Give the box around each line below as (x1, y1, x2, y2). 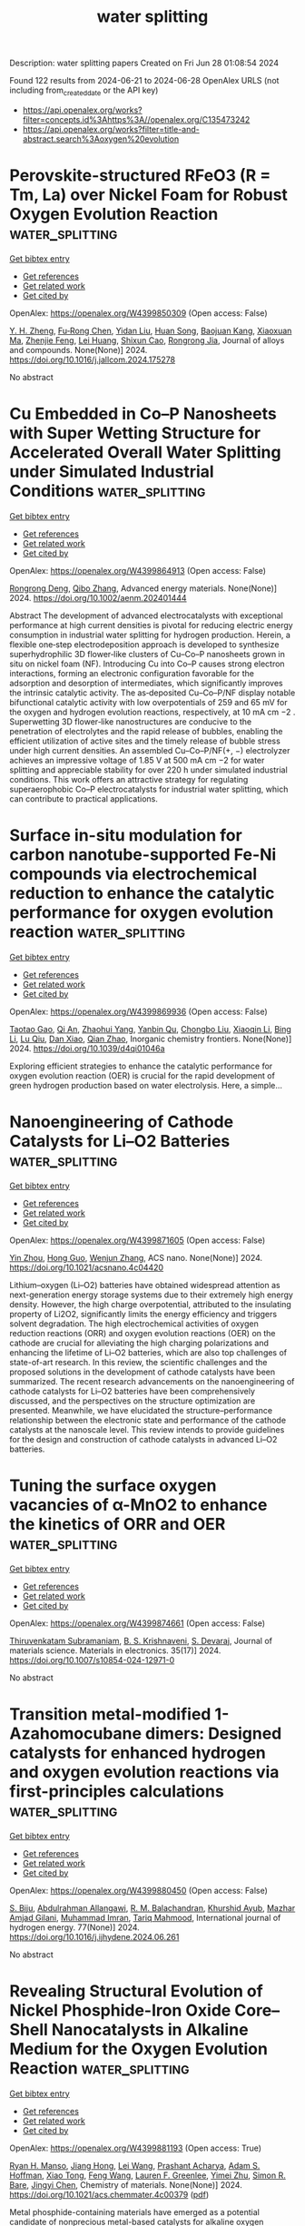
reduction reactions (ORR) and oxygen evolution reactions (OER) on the (9, 1327, 276, 1338)
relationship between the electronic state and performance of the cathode (9, 1414, 287, 1425)
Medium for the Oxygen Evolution (9, 2038, 268, 2059)
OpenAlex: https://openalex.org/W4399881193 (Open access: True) (9, 2142, 261, 2153)
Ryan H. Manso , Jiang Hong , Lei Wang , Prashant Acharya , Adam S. (9, 2160, 261, 2171)
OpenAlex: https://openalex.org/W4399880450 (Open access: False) (9, 1885, 268, 1896)
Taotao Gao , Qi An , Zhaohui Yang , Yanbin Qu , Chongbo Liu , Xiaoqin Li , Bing (9, 1023, 292, 1034)
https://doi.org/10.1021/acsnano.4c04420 (9, 1262, 164, 1273)
